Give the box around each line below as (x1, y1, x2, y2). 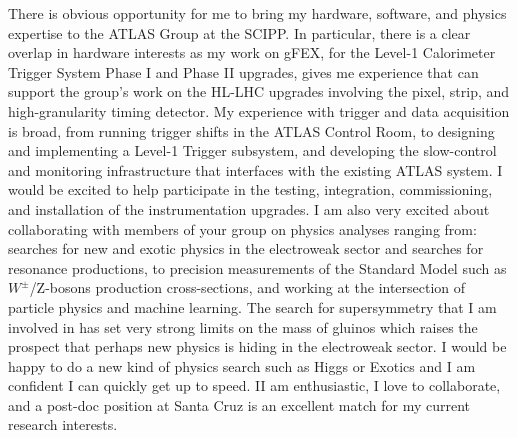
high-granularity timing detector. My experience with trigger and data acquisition (8, 100, 510, 121)
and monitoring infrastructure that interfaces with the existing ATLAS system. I (8, 159, 503, 180)
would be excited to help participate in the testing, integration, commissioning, (8, 179, 493, 200)
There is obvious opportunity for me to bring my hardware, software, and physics (8, 3, 507, 23)
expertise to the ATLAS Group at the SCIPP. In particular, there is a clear (8, 22, 471, 43)
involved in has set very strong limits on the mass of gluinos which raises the (8, 316, 478, 337)
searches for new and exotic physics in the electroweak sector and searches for (8, 238, 484, 259)
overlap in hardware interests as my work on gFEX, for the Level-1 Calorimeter (8, 42, 496, 63)
